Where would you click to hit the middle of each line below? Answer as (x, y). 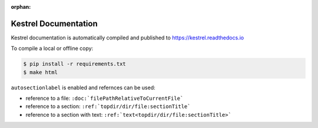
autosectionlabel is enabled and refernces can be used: (83, 87)
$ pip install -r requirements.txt (74, 64)
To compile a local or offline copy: (52, 48)
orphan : (21, 7)
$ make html (41, 72)
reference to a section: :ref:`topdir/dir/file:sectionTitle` (108, 106)
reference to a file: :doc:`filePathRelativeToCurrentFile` (105, 98)
